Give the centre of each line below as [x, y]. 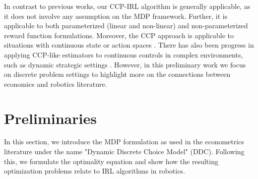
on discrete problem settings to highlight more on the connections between [117, 74]
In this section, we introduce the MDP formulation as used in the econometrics [124, 142]
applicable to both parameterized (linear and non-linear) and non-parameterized [126, 26]
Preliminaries [50, 118]
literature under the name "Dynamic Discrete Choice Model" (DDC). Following [124, 151]
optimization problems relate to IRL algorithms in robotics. [95, 171]
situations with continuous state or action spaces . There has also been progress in [129, 45]
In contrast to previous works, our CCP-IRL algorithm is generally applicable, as [127, 6]
